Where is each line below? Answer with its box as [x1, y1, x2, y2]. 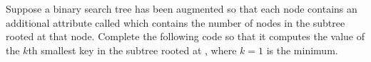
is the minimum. [266, 42, 338, 57]
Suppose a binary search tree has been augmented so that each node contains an [6, 1, 357, 15]
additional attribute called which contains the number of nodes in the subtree [6, 15, 345, 30]
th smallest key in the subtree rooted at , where [28, 42, 237, 57]
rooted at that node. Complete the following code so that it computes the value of [6, 29, 365, 44]
